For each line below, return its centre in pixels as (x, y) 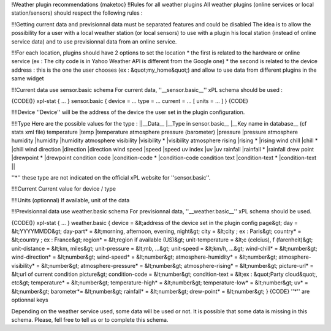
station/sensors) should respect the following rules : (77, 13)
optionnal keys (30, 300)
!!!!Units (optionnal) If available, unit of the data (70, 200)
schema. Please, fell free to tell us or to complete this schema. (90, 319)
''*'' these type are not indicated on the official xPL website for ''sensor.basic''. (111, 178)
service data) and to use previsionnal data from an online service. (94, 41)
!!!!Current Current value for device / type (64, 189)
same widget (28, 78)
